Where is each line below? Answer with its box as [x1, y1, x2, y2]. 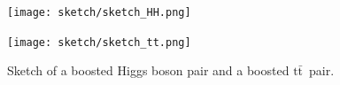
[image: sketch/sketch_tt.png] [7, 35, 191, 49]
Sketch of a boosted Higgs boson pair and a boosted [7, 61, 290, 80]
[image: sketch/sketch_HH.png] [7, 6, 191, 19]
